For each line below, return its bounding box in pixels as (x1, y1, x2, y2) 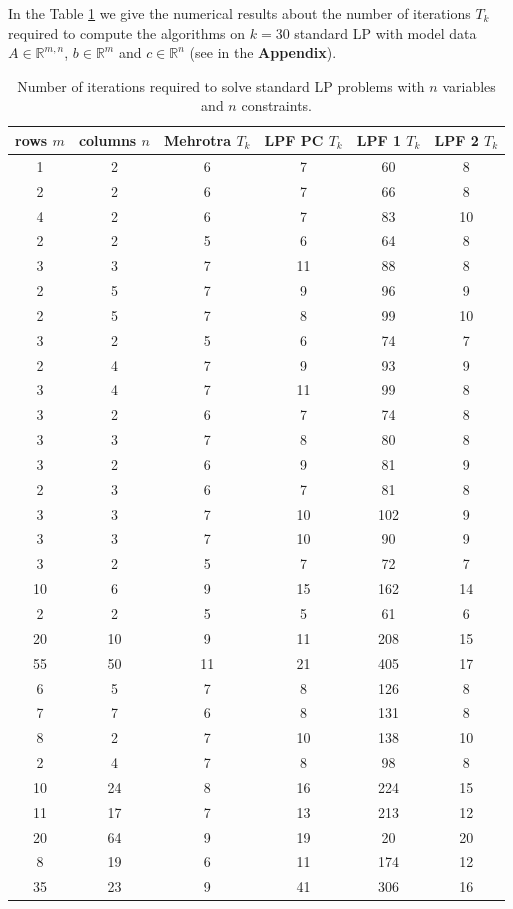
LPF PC (264, 129, 324, 150)
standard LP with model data (294, 22, 477, 43)
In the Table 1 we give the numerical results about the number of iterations (8, 3, 471, 23)
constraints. (241, 95, 312, 116)
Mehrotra (164, 129, 232, 150)
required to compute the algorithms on (8, 22, 246, 43)
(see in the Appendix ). (189, 42, 337, 63)
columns (78, 129, 137, 150)
